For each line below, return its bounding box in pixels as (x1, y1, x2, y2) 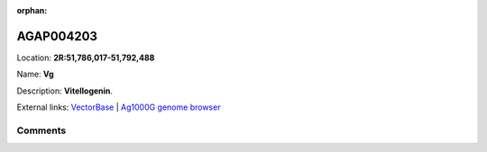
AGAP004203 (16, 28, 98, 44)
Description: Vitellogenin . (16, 85, 113, 96)
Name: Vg (16, 68, 54, 80)
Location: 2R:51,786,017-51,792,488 (16, 52, 155, 63)
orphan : (16, 5, 48, 15)
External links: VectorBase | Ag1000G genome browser (16, 102, 221, 112)
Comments (16, 124, 67, 137)
